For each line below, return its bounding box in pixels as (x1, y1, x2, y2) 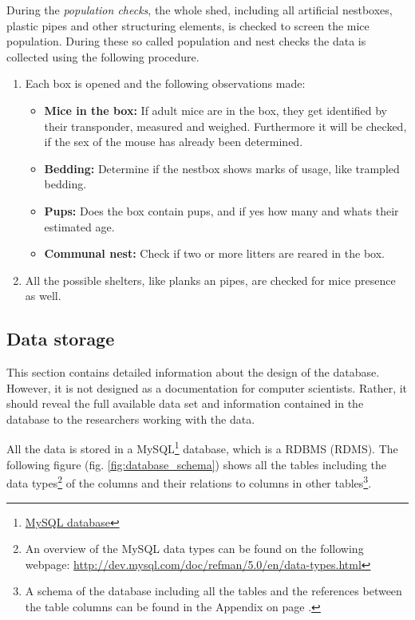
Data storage (6, 326, 115, 351)
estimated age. (44, 218, 115, 235)
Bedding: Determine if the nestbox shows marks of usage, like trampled (44, 160, 400, 176)
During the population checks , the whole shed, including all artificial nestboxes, (6, 2, 393, 18)
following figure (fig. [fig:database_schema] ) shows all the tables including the (6, 456, 387, 472)
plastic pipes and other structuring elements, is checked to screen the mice (6, 17, 370, 34)
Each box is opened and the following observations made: (25, 75, 306, 92)
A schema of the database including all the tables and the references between (25, 582, 402, 599)
